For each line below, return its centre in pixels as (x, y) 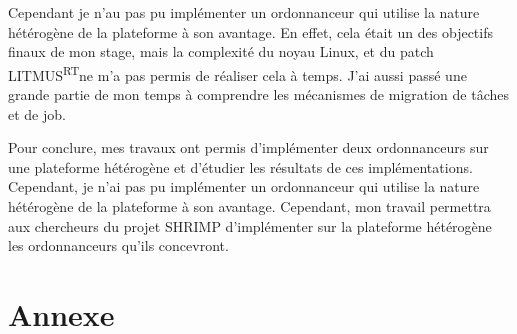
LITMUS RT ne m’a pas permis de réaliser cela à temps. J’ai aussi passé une (237, 73)
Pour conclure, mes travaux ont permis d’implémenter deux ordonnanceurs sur (248, 147)
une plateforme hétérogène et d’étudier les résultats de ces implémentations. (240, 166)
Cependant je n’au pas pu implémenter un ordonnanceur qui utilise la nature (244, 12)
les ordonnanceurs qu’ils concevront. (118, 245)
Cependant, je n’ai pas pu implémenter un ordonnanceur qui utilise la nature (244, 186)
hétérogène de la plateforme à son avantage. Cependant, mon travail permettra (249, 206)
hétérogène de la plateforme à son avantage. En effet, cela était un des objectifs (251, 31)
